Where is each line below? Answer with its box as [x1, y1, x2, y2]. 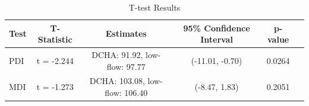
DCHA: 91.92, [92, 49, 143, 61]
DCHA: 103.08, [89, 75, 145, 87]
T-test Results [128, 1, 181, 13]
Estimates [105, 27, 147, 40]
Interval [200, 33, 233, 46]
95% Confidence [183, 21, 250, 34]
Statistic [37, 33, 72, 46]
